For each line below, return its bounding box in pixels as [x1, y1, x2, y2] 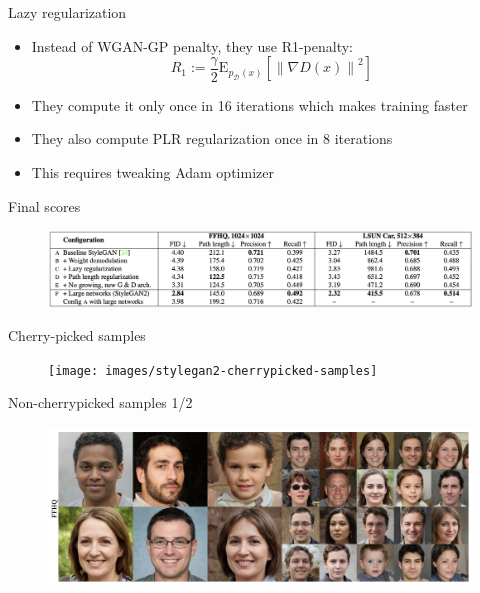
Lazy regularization [8, 2, 127, 22]
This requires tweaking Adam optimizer [31, 161, 274, 182]
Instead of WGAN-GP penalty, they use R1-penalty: [31, 35, 353, 56]
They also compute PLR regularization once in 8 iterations [31, 128, 393, 149]
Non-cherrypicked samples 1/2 [8, 392, 193, 413]
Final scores [8, 195, 81, 216]
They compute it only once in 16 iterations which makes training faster [31, 94, 468, 115]
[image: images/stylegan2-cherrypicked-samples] [48, 363, 378, 378]
